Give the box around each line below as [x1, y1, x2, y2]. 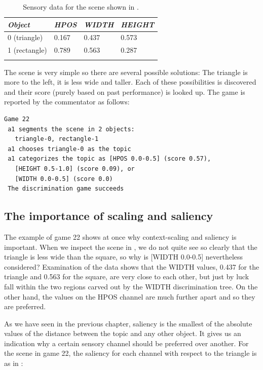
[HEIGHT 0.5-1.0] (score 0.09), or [15, 165, 135, 172]
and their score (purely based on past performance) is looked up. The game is [4, 86, 245, 97]
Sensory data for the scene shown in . [23, 2, 139, 12]
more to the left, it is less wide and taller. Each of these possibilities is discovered [4, 77, 256, 87]
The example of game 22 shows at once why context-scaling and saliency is [4, 231, 237, 242]
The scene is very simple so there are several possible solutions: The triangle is [4, 66, 248, 77]
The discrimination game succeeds [8, 185, 124, 193]
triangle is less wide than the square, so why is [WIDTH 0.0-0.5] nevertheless [4, 251, 243, 262]
